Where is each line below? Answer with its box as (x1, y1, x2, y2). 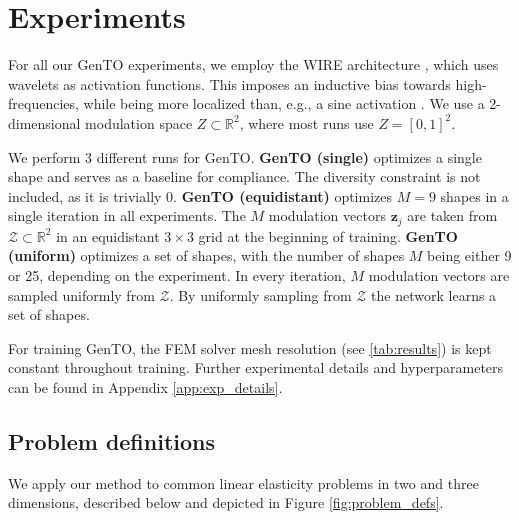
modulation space (85, 112, 193, 133)
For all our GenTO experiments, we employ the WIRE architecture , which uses (8, 54, 499, 75)
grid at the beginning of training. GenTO (198, 225, 458, 246)
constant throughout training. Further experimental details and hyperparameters (8, 357, 504, 378)
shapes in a (440, 185, 509, 206)
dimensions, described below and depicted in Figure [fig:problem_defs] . (8, 492, 444, 513)
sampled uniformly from (8, 284, 155, 305)
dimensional (8, 112, 81, 133)
